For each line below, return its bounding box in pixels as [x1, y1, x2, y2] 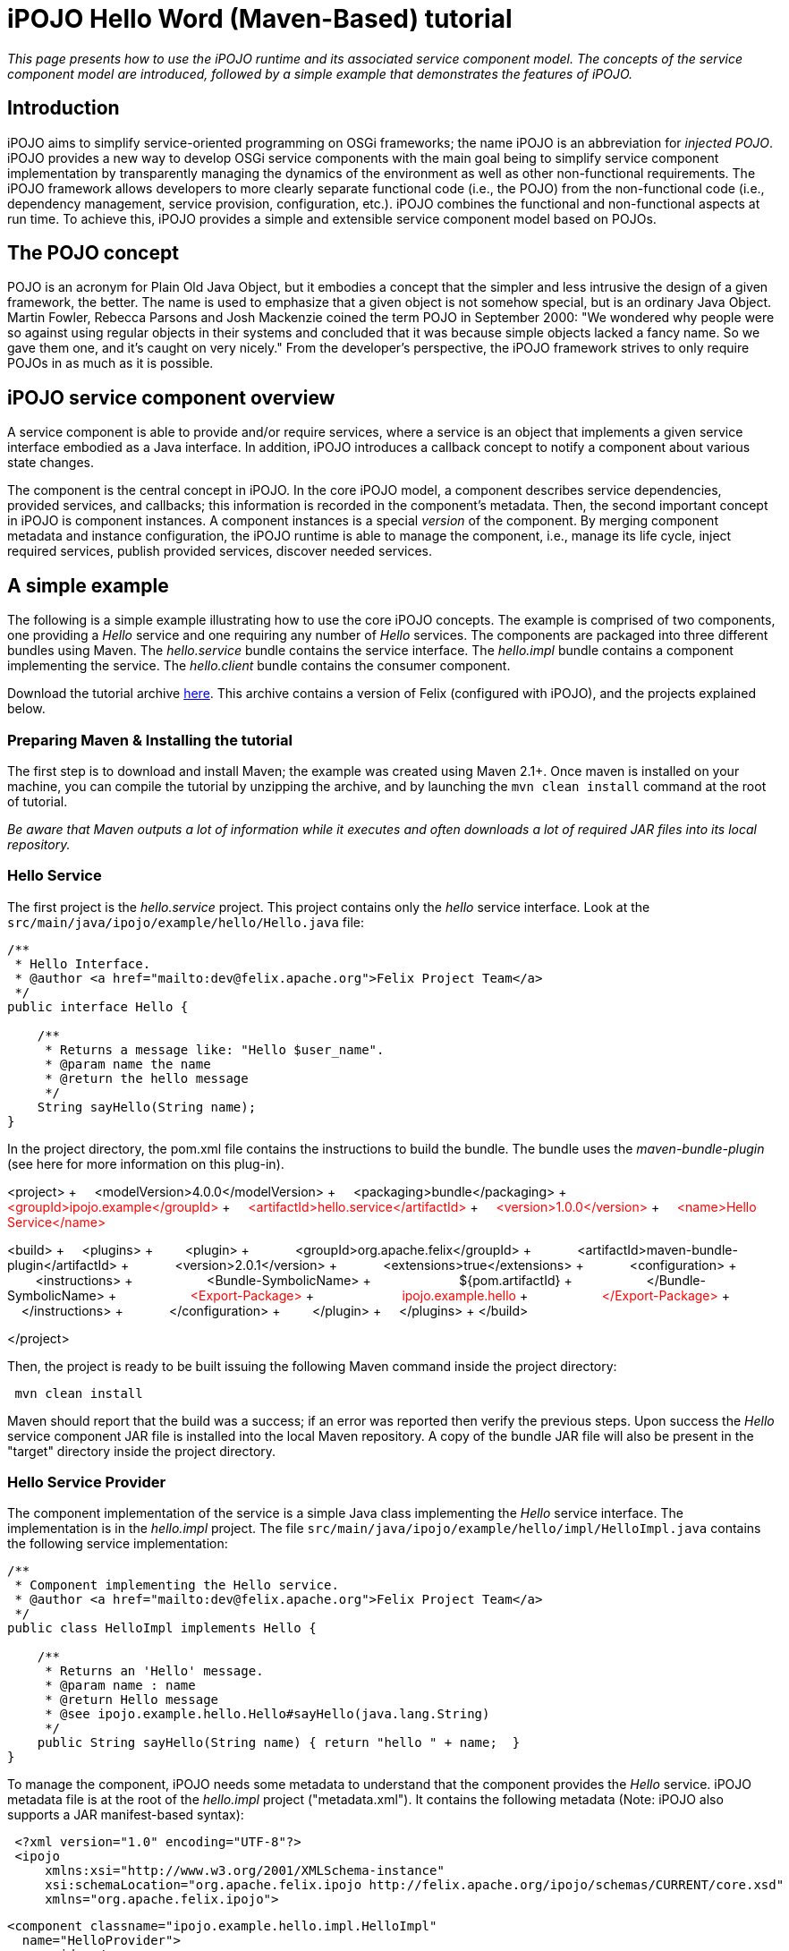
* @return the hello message [45, 1070, 249, 1086]
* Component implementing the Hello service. [14, 1578, 339, 1593]
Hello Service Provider [7, 1473, 166, 1491]
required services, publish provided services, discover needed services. [7, 543, 432, 559]
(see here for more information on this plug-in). [7, 1155, 284, 1171]
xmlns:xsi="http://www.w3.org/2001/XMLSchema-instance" [45, 1863, 445, 1879]
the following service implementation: [7, 1536, 228, 1552]
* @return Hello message [45, 1692, 219, 1708]
